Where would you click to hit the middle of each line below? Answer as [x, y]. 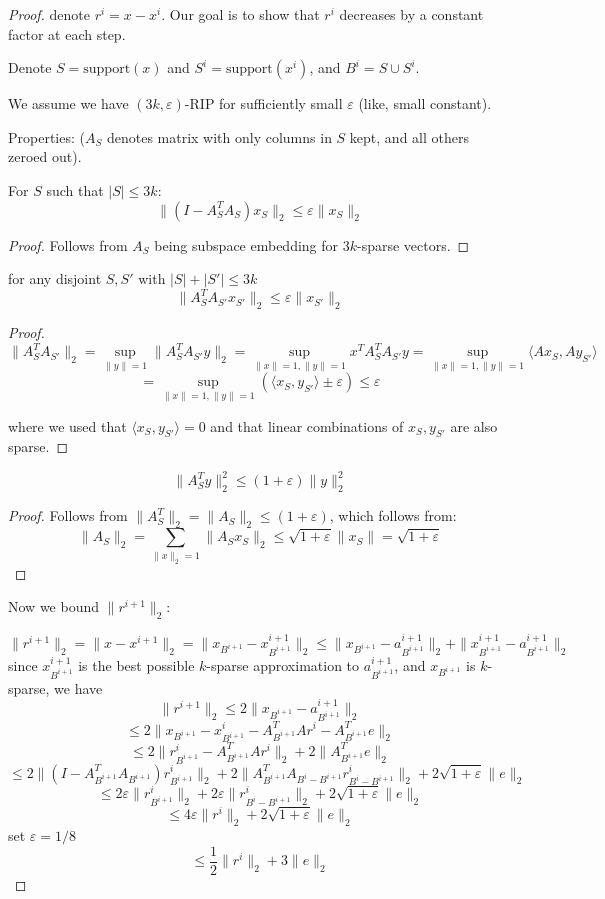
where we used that [67, 425]
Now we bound [53, 606]
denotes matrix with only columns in [219, 136]
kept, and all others [409, 136]
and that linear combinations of [307, 425]
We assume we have [68, 103]
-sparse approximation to [283, 664]
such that [75, 189]
